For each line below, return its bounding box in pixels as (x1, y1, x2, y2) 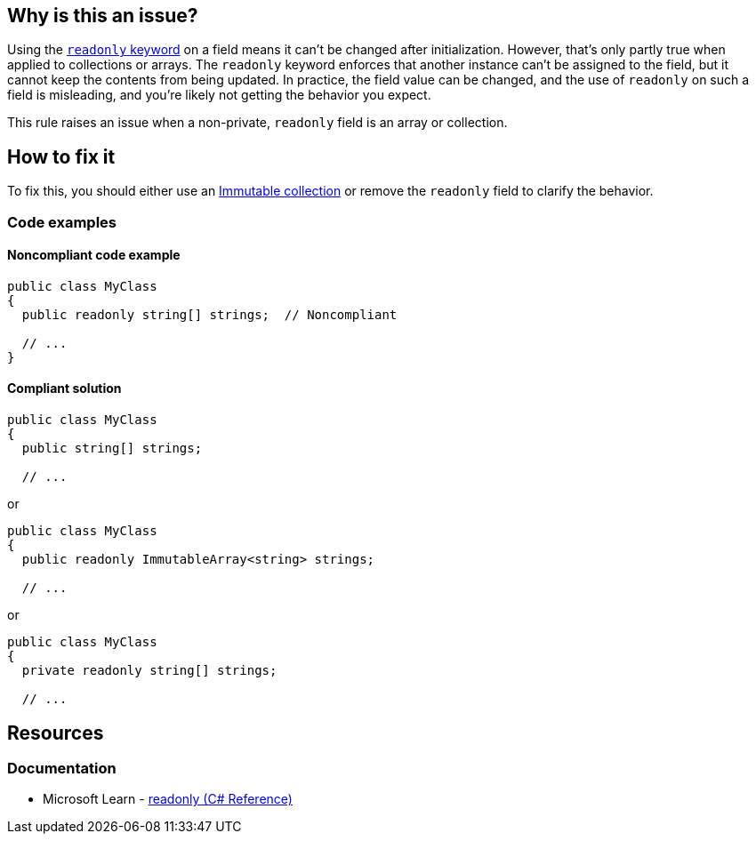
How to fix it (7, 145, 116, 168)
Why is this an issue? (7, 4, 198, 27)
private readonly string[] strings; (21, 663, 277, 678)
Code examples (7, 212, 117, 231)
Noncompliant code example (7, 247, 181, 263)
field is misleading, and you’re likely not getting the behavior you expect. (7, 87, 431, 103)
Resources (7, 721, 104, 744)
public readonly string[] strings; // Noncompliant (21, 307, 398, 322)
